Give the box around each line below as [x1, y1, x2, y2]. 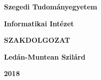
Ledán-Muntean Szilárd [4, 51, 86, 62]
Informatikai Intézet [4, 18, 74, 28]
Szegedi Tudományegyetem [4, 1, 98, 11]
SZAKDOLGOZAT [4, 35, 70, 45]
